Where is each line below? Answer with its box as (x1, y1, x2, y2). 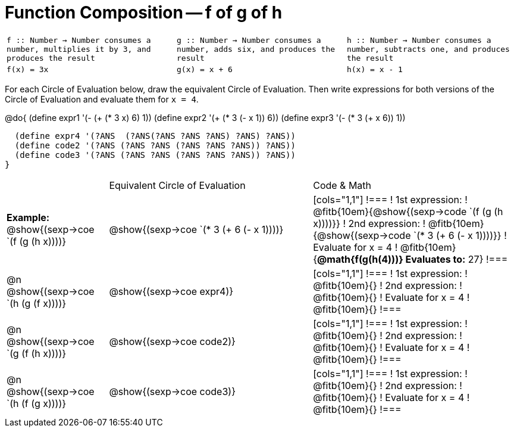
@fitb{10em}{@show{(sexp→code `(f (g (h (313, 205, 503, 217)
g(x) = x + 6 (176, 64, 233, 74)
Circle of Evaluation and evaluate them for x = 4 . (5, 94, 199, 104)
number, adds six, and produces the (176, 44, 336, 54)
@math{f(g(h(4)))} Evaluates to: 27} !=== (317, 253, 508, 265)
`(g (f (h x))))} (7, 347, 67, 359)
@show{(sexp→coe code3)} (109, 385, 236, 397)
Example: (7, 211, 50, 223)
